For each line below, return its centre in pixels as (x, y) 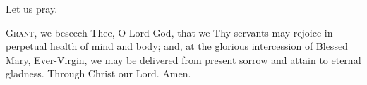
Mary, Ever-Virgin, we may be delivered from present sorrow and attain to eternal (183, 59)
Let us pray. (32, 8)
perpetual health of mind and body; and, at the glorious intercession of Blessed (177, 46)
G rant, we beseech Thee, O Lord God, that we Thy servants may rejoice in (169, 32)
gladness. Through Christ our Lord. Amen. (98, 73)
